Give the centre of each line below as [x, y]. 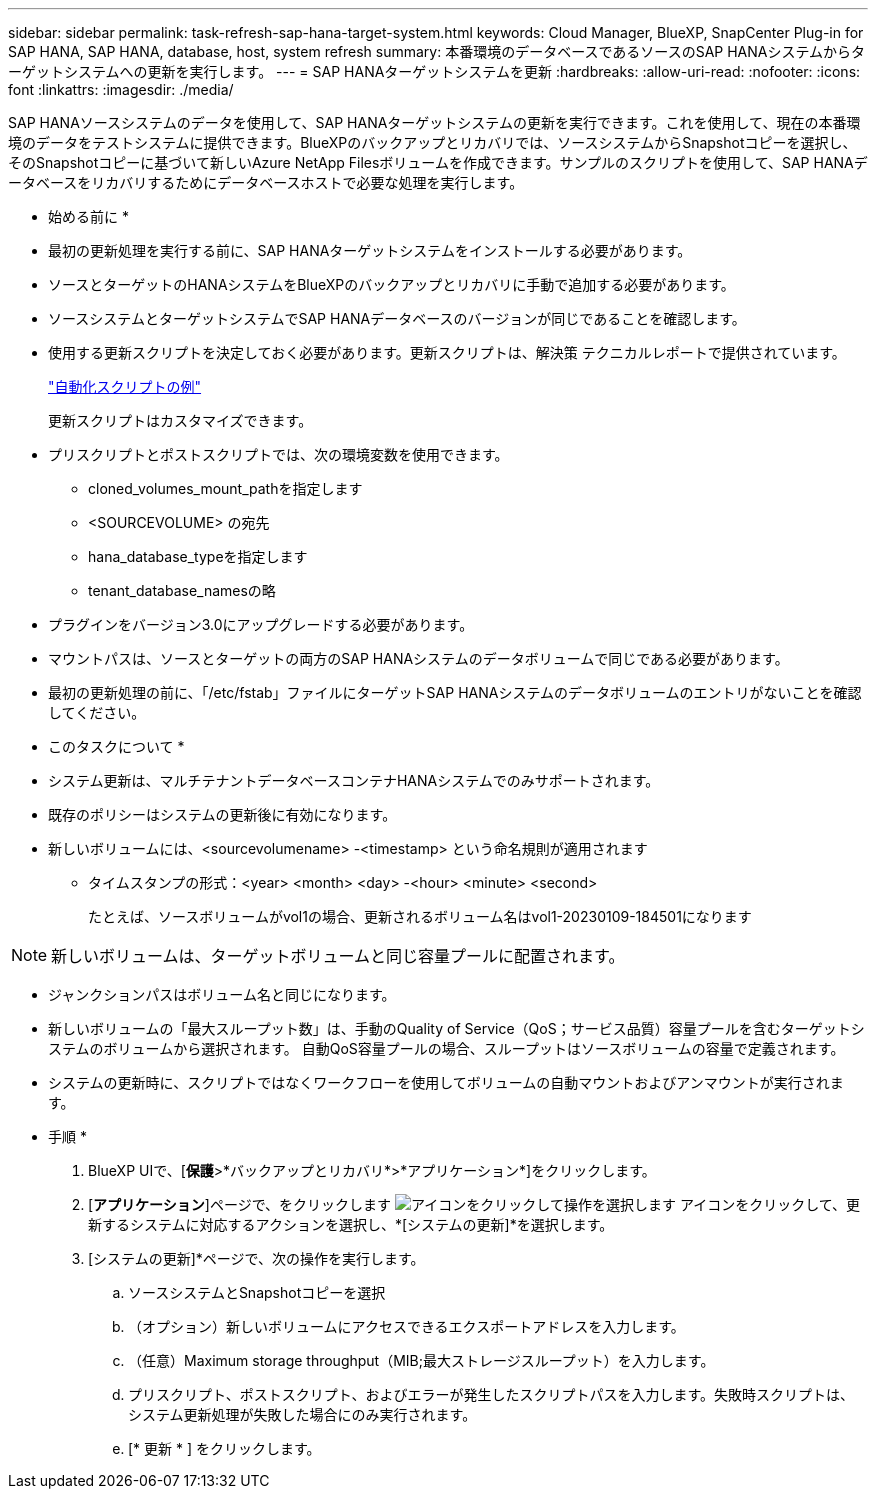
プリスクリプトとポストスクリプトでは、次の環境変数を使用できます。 [278, 454]
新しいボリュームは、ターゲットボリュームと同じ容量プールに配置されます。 [338, 956]
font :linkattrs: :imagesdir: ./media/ [121, 89]
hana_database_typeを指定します [198, 556]
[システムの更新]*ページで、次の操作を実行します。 [256, 1258]
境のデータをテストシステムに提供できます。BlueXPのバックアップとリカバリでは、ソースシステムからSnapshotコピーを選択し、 [432, 142]
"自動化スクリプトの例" [125, 386]
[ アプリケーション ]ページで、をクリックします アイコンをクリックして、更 [474, 1204]
